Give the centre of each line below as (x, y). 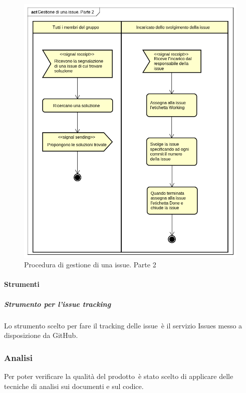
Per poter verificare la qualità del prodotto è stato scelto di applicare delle (119, 376)
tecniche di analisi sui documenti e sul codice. (74, 386)
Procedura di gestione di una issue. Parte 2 (90, 265)
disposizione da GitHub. (41, 335)
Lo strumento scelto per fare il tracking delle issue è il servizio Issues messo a (123, 325)
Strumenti (22, 284)
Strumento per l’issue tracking (58, 304)
